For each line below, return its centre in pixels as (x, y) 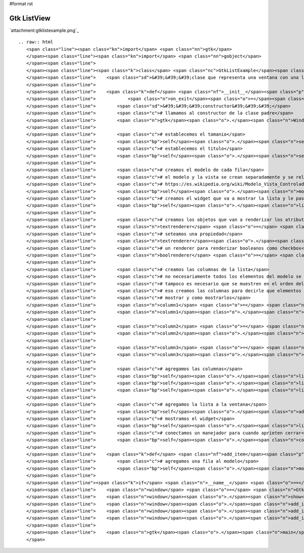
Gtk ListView (30, 18)
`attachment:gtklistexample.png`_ (44, 30)
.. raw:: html (36, 42)
